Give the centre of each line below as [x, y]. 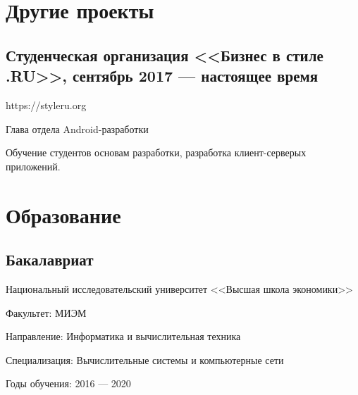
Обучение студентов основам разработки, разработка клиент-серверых [156, 152]
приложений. [33, 166]
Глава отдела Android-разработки [77, 128]
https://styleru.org [46, 105]
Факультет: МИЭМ [46, 312]
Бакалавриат [50, 259]
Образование [63, 214]
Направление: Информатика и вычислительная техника [123, 336]
